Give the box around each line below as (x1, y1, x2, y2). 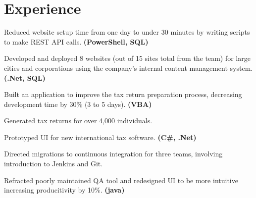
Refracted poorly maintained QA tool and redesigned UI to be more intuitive (4, 175, 238, 185)
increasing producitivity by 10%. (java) (4, 185, 125, 195)
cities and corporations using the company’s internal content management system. (4, 62, 253, 73)
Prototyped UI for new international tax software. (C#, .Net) (4, 132, 197, 142)
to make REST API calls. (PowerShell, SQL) (4, 36, 149, 47)
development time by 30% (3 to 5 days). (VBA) (4, 99, 152, 109)
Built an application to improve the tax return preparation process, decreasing (4, 89, 242, 99)
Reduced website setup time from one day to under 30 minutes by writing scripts (4, 27, 250, 37)
